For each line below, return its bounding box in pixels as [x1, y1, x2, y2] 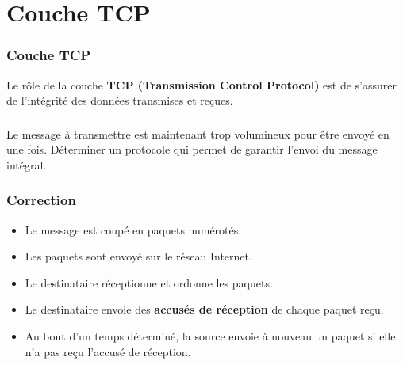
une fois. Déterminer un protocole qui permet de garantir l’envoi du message [6, 141, 378, 158]
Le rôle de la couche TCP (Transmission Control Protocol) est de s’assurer [6, 76, 397, 93]
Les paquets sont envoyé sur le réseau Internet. [25, 248, 252, 264]
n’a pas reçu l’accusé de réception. [25, 343, 191, 359]
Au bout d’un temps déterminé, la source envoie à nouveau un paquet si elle [25, 328, 396, 344]
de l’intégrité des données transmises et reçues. [6, 92, 233, 108]
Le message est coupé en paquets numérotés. [25, 221, 242, 238]
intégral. [6, 156, 47, 173]
